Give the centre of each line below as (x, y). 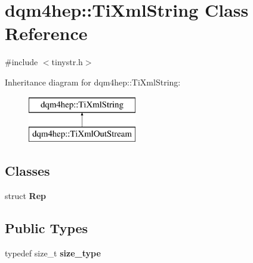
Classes (27, 171)
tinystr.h (67, 62)
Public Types (47, 227)
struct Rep (25, 195)
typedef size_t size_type (53, 253)
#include (21, 62)
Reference (46, 33)
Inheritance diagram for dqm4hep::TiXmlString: (93, 82)
